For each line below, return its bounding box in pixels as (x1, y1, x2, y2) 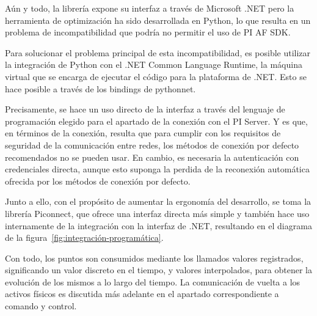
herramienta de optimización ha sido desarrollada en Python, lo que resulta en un (5, 13, 311, 26)
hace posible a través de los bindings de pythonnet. (5, 82, 196, 95)
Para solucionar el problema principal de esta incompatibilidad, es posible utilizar (5, 46, 311, 59)
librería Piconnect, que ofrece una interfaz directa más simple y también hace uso (5, 207, 310, 219)
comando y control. (5, 299, 77, 312)
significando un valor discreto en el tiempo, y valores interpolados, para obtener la (5, 263, 313, 276)
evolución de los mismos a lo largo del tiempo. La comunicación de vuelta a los (5, 275, 301, 288)
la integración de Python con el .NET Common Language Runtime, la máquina (5, 58, 302, 71)
